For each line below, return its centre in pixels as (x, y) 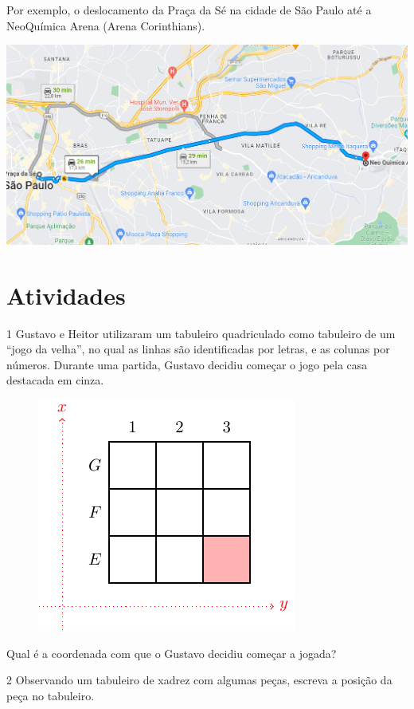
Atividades (66, 295)
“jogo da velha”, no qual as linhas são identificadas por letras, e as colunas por (198, 349)
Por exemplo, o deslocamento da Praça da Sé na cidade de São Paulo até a (189, 10)
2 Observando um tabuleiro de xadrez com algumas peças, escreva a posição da (199, 680)
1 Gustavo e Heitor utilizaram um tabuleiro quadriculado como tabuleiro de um (201, 333)
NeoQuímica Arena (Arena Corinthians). (106, 25)
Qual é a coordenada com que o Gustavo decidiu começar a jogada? (172, 653)
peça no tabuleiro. (51, 695)
